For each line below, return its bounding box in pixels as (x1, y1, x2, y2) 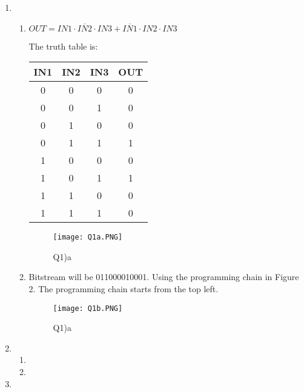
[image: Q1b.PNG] (53, 304, 123, 313)
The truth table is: (28, 39, 98, 52)
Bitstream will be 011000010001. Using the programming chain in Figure (28, 270, 299, 283)
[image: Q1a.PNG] (53, 233, 123, 242)
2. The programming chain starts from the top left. (28, 283, 219, 295)
